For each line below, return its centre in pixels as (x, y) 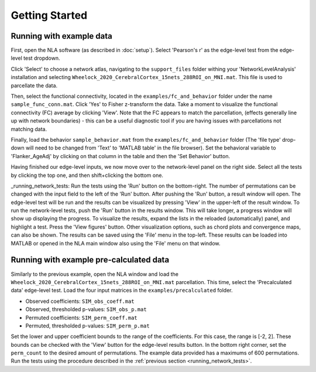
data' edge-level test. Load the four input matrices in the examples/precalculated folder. (122, 291)
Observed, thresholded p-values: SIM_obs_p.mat (86, 309)
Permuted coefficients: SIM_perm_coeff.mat (81, 318)
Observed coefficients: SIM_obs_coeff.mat (80, 301)
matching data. (29, 129)
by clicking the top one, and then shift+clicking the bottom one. (87, 175)
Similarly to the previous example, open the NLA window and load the (95, 274)
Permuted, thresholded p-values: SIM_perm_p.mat (87, 326)
